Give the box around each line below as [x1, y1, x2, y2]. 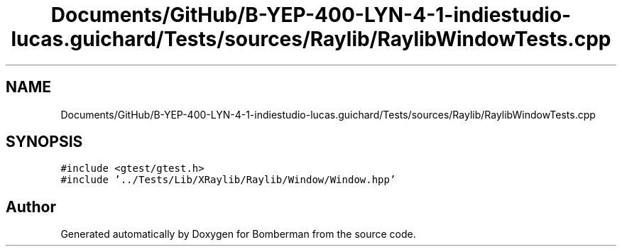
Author [6, 197, 56, 216]
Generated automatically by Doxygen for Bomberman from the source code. [60, 228, 416, 241]
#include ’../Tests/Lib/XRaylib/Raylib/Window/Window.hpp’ [60, 174, 396, 186]
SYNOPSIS [6, 133, 83, 151]
